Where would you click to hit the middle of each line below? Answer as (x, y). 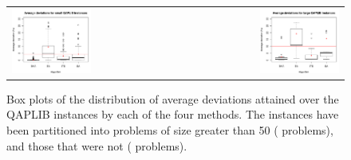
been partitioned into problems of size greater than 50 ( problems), (170, 130)
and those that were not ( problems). (97, 145)
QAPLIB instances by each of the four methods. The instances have (173, 114)
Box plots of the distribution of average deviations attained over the (173, 98)
